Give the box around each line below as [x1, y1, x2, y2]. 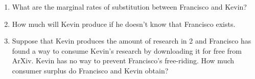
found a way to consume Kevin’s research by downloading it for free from [12, 45, 242, 56]
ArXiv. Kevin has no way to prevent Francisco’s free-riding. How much [12, 55, 235, 66]
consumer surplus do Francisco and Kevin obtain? [12, 65, 169, 75]
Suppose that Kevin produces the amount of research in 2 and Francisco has [12, 35, 251, 46]
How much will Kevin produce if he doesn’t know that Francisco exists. [12, 18, 236, 29]
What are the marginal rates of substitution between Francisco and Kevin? [12, 2, 247, 12]
